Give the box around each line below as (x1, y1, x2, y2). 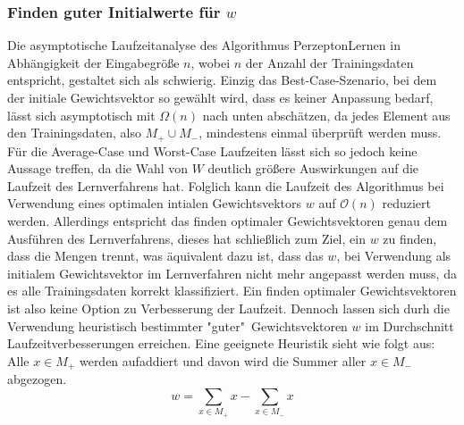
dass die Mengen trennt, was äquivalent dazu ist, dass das (7, 246, 324, 265)
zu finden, (383, 229, 437, 247)
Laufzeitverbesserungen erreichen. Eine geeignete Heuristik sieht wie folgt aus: (7, 334, 435, 353)
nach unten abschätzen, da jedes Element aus (202, 105, 451, 124)
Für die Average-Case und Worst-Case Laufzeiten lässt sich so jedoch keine (7, 141, 418, 160)
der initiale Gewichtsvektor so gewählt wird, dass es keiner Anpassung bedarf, (7, 88, 434, 106)
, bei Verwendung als (336, 246, 451, 265)
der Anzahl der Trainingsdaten (245, 53, 414, 71)
